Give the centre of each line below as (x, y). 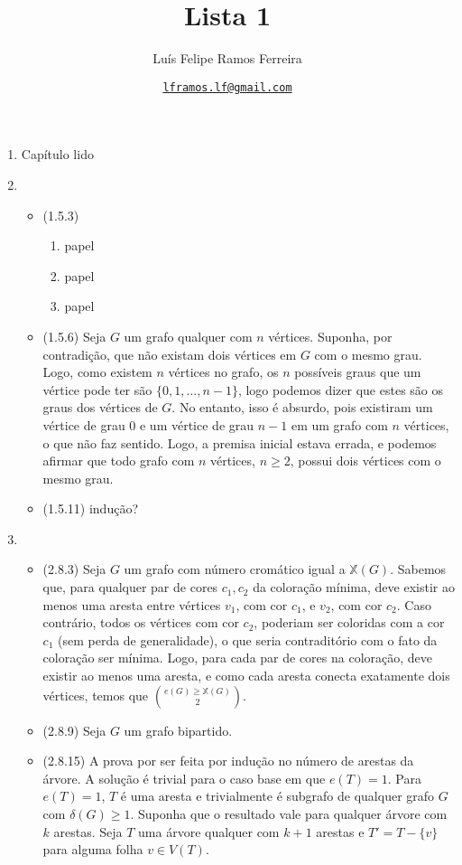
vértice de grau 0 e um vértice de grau (148, 424)
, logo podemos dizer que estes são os (340, 389)
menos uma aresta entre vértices (132, 604)
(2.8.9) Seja (74, 730)
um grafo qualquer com (188, 336)
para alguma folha (93, 849)
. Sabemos (418, 569)
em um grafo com (339, 424)
